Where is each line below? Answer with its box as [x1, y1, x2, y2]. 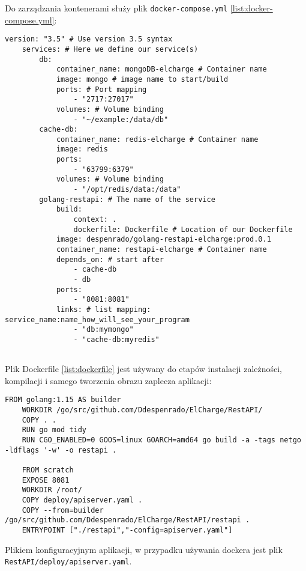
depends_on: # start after [56, 255, 164, 264]
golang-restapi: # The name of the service [39, 195, 215, 204]
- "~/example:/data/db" [73, 115, 169, 124]
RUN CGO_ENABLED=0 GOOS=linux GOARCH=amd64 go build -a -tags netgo [22, 436, 301, 445]
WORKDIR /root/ [22, 486, 82, 495]
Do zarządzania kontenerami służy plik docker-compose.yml [5, 2, 228, 14]
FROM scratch [22, 466, 74, 475]
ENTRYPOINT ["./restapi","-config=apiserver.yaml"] [22, 525, 233, 534]
